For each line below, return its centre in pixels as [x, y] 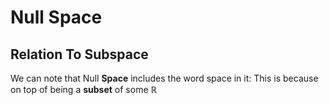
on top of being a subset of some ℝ [84, 89]
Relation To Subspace [79, 54]
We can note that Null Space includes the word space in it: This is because [164, 78]
